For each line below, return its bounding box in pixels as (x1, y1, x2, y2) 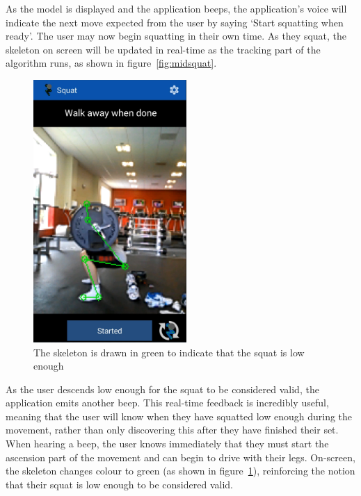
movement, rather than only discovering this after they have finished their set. (6, 422, 339, 437)
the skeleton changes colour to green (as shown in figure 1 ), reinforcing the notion (6, 463, 355, 478)
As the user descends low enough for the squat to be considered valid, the (6, 381, 319, 396)
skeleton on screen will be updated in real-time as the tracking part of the (6, 42, 321, 56)
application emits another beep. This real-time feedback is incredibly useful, (6, 395, 329, 410)
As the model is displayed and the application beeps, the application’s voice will (6, 1, 347, 15)
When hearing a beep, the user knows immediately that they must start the (6, 436, 329, 451)
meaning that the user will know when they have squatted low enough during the (6, 408, 353, 423)
